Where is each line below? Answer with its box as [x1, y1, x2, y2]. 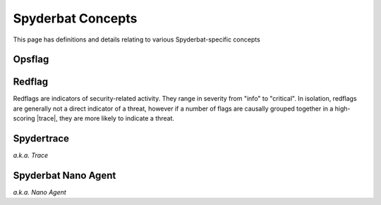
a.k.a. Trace [13, 151, 49, 160]
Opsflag [13, 54, 49, 66]
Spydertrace [13, 132, 70, 144]
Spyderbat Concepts [13, 11, 138, 26]
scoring [13, 114, 35, 123]
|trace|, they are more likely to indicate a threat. [36, 114, 175, 123]
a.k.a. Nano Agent [13, 188, 66, 197]
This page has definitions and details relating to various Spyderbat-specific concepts [13, 35, 260, 44]
